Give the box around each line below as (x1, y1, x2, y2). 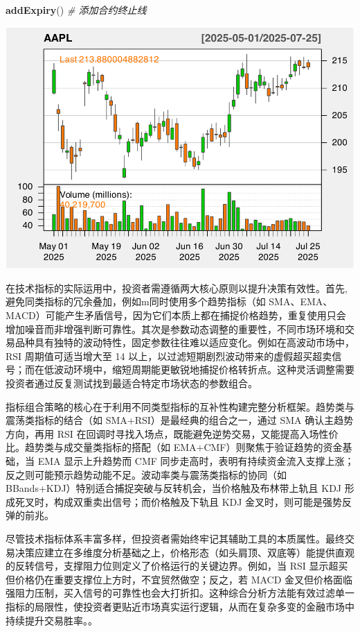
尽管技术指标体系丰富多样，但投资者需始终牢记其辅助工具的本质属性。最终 (6, 531, 345, 545)
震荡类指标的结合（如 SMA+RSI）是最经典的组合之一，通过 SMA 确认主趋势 (6, 413, 354, 427)
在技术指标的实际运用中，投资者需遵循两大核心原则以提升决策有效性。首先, (6, 280, 348, 295)
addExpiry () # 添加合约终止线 (6, 3, 147, 17)
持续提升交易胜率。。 (6, 613, 98, 627)
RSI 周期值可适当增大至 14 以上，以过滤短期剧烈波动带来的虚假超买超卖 (6, 348, 332, 363)
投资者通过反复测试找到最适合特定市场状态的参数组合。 (6, 376, 258, 391)
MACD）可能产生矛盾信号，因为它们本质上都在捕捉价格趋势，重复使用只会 (6, 308, 346, 323)
